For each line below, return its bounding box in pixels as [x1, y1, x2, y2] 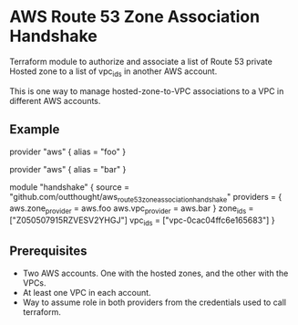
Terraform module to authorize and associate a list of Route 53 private [9, 56, 273, 67]
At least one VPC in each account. [22, 287, 152, 298]
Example [9, 121, 60, 138]
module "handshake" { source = [9, 181, 130, 193]
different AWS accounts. [9, 95, 101, 106]
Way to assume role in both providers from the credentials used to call [22, 297, 287, 308]
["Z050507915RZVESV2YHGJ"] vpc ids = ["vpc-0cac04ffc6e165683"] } [9, 215, 275, 227]
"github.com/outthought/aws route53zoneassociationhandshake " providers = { [9, 191, 283, 204]
